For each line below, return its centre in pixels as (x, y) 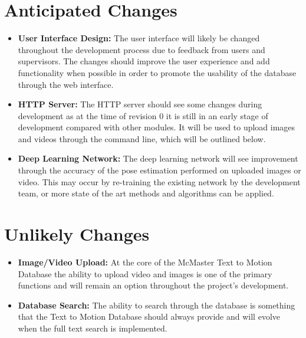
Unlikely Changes (77, 234)
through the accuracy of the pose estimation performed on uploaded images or (159, 170)
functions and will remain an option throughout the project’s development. (153, 285)
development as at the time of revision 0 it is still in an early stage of (143, 115)
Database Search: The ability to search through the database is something (157, 305)
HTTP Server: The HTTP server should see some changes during (140, 104)
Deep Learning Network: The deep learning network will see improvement (158, 158)
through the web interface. (66, 84)
